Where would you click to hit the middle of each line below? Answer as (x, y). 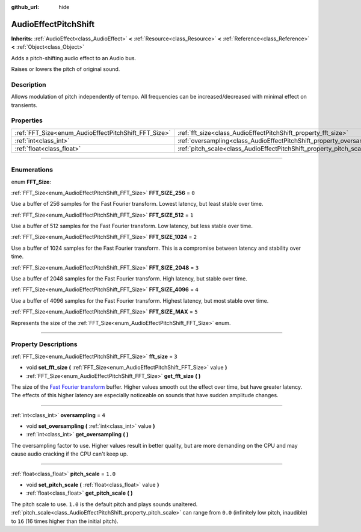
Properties (27, 120)
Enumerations (32, 170)
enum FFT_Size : (31, 182)
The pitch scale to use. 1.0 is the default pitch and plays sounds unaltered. (104, 504)
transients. (24, 105)
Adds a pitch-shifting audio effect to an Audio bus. (74, 58)
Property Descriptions (44, 344)
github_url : (25, 7)
